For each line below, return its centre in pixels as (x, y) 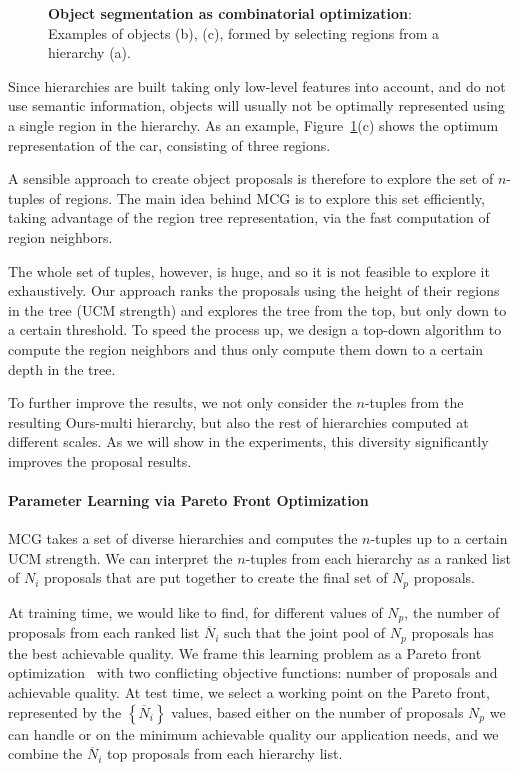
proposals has (452, 632)
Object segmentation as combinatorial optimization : (230, 13)
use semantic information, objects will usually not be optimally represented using (256, 105)
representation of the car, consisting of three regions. (169, 144)
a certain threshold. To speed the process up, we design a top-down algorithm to (255, 329)
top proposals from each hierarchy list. (225, 753)
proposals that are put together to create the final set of (216, 577)
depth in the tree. (62, 368)
